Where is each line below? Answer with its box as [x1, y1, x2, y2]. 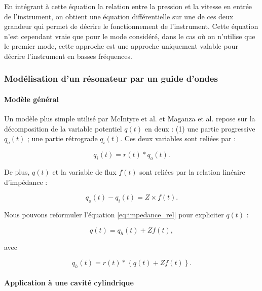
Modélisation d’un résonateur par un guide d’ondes [4, 72, 218, 85]
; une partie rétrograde [27, 133, 98, 144]
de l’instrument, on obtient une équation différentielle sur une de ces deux [4, 11, 234, 21]
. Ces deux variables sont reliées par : [120, 133, 236, 144]
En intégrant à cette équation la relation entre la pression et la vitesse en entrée [4, 1, 252, 11]
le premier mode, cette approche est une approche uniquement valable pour [4, 41, 238, 51]
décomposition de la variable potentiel [4, 123, 122, 134]
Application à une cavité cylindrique [4, 277, 134, 288]
